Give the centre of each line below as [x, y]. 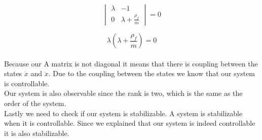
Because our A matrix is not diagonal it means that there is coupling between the [131, 63]
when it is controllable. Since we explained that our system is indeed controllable [130, 123]
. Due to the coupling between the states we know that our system [152, 73]
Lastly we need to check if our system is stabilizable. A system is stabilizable [123, 113]
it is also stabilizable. [37, 133]
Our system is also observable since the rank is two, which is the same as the [123, 93]
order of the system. [35, 103]
